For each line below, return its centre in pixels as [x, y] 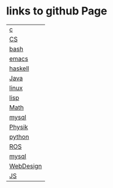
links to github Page [57, 11]
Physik [19, 127]
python [19, 136]
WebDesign [26, 166]
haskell [19, 68]
